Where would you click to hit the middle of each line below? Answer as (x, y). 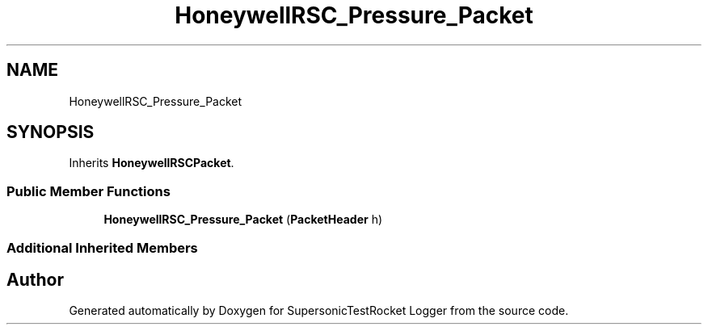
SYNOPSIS (51, 132)
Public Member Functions (88, 191)
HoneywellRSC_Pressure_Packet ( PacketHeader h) (243, 220)
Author (35, 279)
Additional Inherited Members (102, 247)
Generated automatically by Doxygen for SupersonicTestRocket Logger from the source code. (319, 311)
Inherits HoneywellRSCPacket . (152, 163)
